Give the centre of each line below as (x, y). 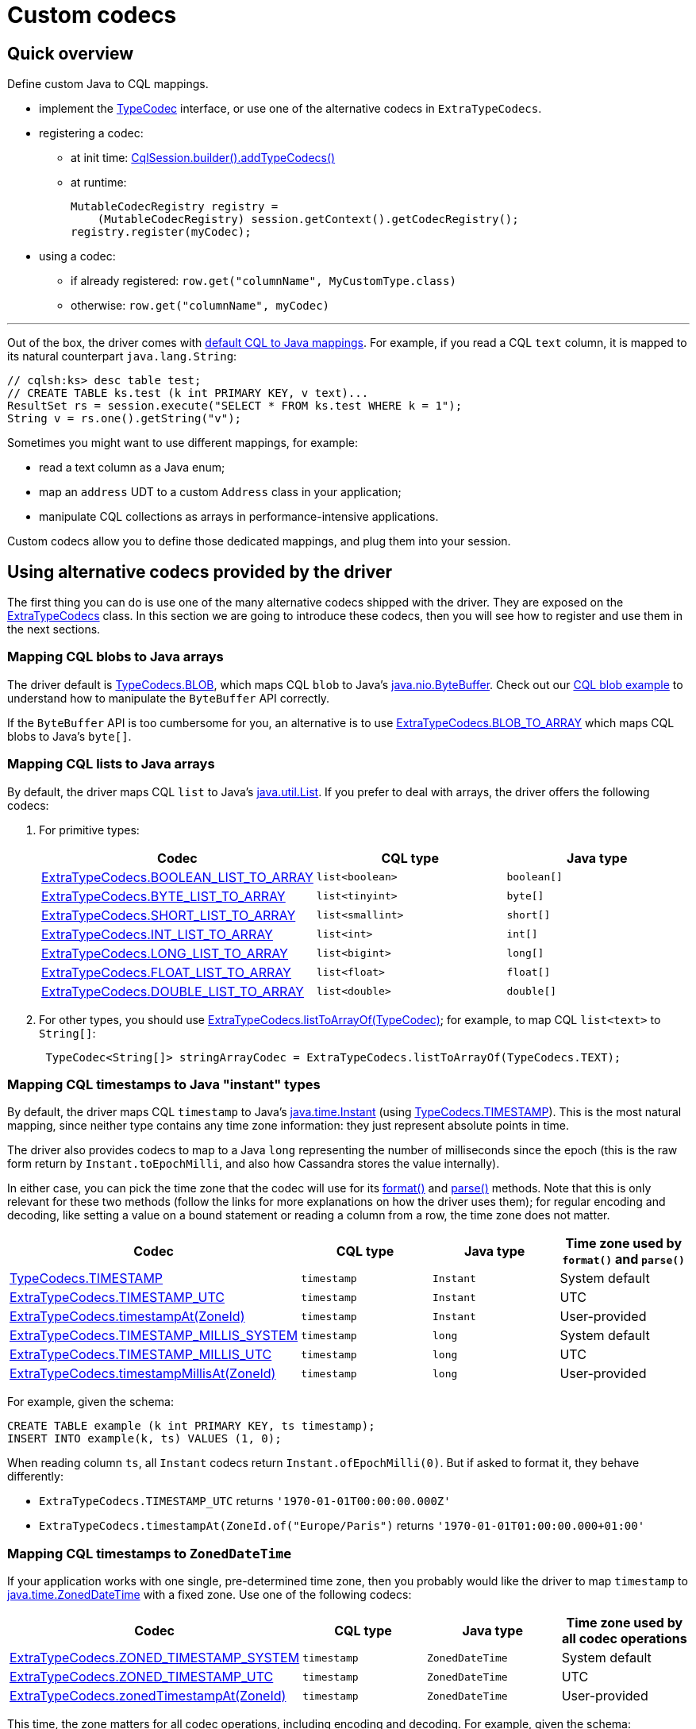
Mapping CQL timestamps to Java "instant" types (164, 1084)
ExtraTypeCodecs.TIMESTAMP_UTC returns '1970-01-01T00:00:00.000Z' (245, 1501)
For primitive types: (89, 830)
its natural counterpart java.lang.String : (122, 356)
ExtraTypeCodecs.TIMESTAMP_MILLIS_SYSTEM (154, 1336)
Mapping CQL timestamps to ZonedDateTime (150, 1553)
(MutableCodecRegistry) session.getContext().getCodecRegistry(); (308, 219)
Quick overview (71, 53)
